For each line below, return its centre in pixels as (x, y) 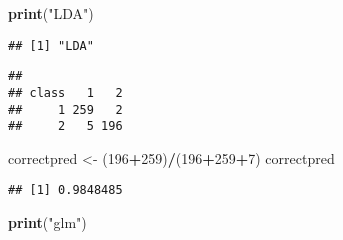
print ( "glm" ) (47, 222)
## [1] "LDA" (51, 45)
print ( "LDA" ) (51, 13)
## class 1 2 (65, 92)
